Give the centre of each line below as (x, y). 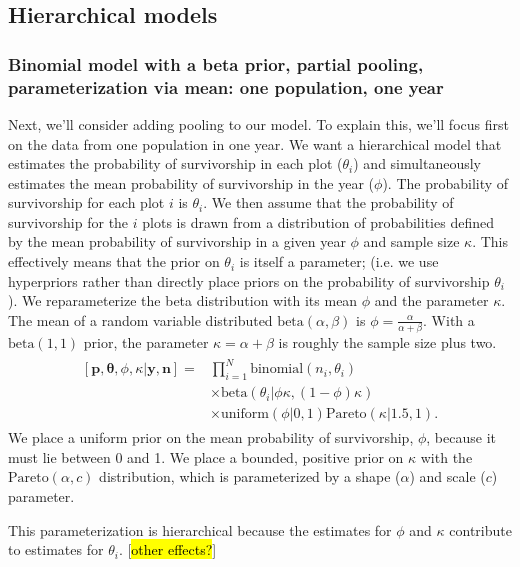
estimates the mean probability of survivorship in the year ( (191, 182)
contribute (480, 529)
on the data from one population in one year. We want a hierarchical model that (255, 143)
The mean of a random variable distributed (140, 319)
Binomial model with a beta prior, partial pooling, (216, 63)
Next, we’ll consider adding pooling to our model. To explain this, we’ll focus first (258, 123)
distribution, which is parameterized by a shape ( (250, 476)
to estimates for (56, 549)
